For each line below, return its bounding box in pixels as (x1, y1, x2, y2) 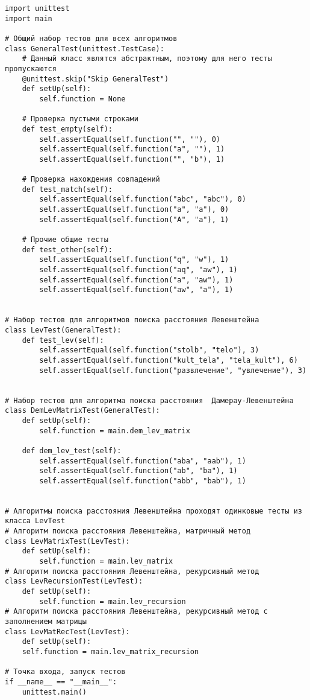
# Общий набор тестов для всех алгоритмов (5, 34, 178, 43)
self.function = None (39, 94, 126, 103)
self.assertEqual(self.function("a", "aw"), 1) (39, 275, 234, 284)
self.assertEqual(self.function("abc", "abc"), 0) (39, 195, 246, 204)
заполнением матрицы (5, 617, 87, 626)
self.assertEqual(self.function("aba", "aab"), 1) (39, 456, 246, 465)
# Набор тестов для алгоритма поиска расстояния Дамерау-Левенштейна (5, 396, 294, 405)
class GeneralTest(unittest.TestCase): (5, 44, 164, 53)
